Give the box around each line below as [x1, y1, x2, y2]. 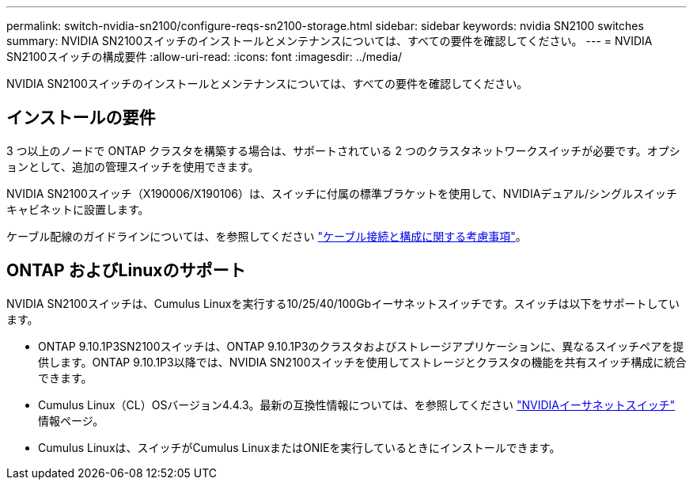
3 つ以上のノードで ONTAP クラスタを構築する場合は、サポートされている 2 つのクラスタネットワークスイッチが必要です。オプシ [6, 143, 680, 158]
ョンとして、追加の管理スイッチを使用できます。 [6, 159, 259, 173]
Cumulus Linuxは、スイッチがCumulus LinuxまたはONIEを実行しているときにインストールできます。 [38, 440, 561, 454]
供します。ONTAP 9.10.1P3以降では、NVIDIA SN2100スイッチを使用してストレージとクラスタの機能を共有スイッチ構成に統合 [38, 355, 687, 369]
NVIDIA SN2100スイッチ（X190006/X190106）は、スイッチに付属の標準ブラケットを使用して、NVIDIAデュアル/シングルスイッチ [6, 186, 677, 200]
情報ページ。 [38, 413, 104, 427]
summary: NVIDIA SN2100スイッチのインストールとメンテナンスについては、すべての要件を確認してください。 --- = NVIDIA [6, 34, 653, 47]
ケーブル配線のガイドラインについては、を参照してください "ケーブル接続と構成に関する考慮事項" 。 [6, 229, 527, 243]
